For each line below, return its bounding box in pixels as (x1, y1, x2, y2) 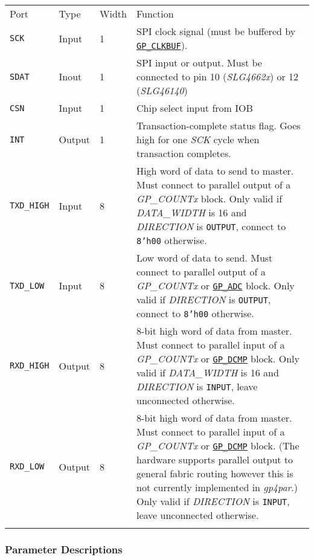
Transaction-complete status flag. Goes (136, 118, 301, 132)
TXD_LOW (10, 280, 45, 291)
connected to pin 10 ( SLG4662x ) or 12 (136, 69, 299, 83)
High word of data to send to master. (136, 164, 294, 178)
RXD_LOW (10, 462, 45, 471)
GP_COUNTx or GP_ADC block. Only (136, 278, 295, 292)
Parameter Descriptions (5, 541, 123, 556)
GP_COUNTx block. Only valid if (136, 191, 283, 205)
